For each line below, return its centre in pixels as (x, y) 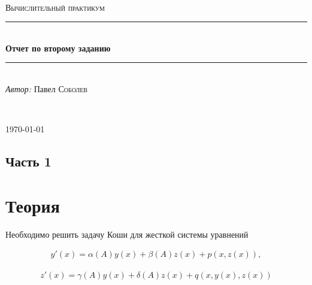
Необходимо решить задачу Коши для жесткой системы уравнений (127, 234)
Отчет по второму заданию (58, 48)
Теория (33, 205)
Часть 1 (28, 161)
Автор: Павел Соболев (46, 88)
